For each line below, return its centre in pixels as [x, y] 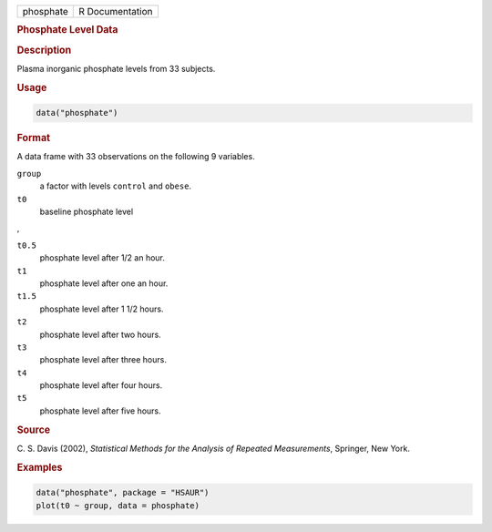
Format [33, 138]
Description [44, 50]
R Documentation [116, 11]
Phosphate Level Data [67, 30]
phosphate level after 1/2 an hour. [102, 258]
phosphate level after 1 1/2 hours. [102, 309]
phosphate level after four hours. [101, 385]
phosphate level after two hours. [100, 334]
